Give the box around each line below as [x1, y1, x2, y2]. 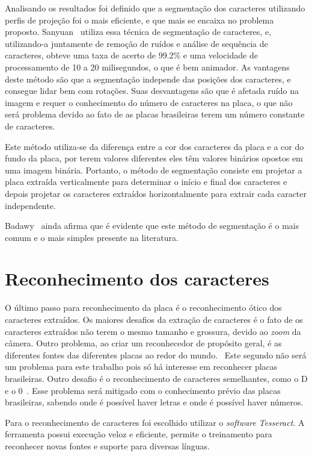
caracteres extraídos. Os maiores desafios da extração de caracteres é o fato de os [5, 313, 303, 325]
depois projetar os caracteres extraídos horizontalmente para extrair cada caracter [5, 187, 307, 199]
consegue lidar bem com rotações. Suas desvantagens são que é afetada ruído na [5, 84, 299, 97]
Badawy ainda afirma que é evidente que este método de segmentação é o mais [5, 219, 299, 232]
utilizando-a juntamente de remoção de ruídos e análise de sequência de [5, 37, 268, 49]
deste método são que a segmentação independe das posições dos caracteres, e [5, 72, 291, 85]
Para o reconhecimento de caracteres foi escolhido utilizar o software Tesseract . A [5, 416, 305, 428]
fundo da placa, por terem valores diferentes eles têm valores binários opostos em [5, 152, 303, 164]
